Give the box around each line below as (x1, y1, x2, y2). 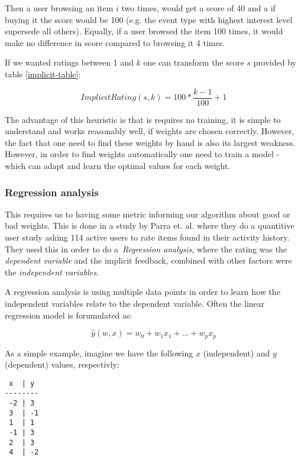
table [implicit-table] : (5, 67, 81, 80)
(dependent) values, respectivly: (5, 358, 119, 371)
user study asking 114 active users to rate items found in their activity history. (5, 231, 290, 243)
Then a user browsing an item (5, 2, 114, 14)
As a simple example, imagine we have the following (5, 346, 193, 359)
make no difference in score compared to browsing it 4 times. (5, 36, 225, 48)
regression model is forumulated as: (5, 309, 132, 321)
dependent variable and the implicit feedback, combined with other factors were (5, 254, 292, 267)
